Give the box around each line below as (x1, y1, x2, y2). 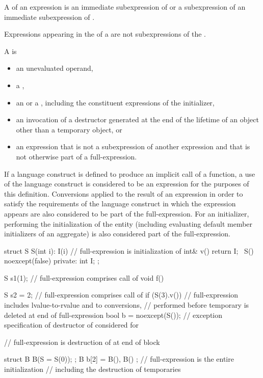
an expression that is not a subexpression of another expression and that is (16, 141, 250, 152)
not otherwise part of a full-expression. (16, 151, 137, 161)
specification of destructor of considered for (4, 319, 139, 330)
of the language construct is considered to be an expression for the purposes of (4, 178, 249, 189)
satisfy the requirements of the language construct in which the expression (4, 198, 236, 209)
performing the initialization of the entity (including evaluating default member (4, 218, 253, 229)
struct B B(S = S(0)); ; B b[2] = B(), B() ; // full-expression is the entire (4, 354, 234, 364)
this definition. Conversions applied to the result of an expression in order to (4, 188, 243, 199)
